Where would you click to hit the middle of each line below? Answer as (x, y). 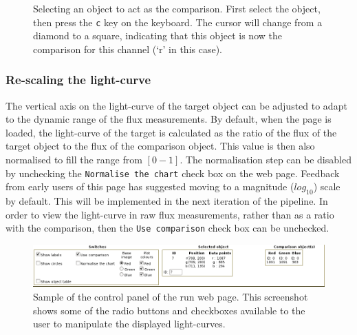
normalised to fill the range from (74, 160)
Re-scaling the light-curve (78, 80)
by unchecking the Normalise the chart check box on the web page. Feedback (173, 173)
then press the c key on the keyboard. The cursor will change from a (178, 22)
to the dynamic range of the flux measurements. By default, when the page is (169, 119)
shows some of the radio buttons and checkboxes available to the (169, 310)
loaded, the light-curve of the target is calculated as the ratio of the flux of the (171, 132)
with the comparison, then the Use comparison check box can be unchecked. (167, 228)
